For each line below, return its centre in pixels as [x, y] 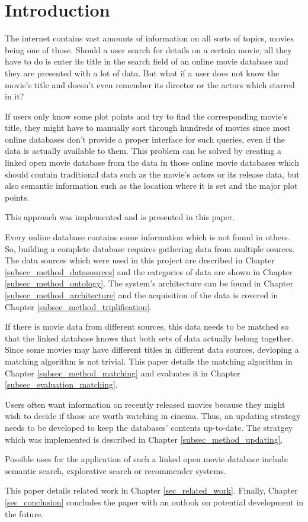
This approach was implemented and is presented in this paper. [120, 217]
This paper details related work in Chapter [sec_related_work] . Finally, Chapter [151, 490]
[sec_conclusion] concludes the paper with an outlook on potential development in [154, 502]
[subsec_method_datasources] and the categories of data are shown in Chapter [149, 271]
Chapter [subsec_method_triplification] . [78, 306]
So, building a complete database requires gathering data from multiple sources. [150, 248]
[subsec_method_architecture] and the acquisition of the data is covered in [142, 295]
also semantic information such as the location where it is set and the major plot [151, 186]
